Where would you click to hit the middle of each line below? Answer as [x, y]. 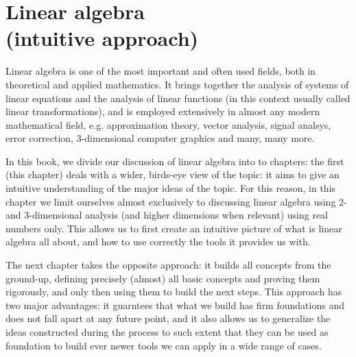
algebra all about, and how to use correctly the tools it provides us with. [158, 242]
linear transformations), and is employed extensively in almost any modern [163, 111]
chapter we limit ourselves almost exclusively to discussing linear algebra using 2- [176, 201]
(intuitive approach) [102, 38]
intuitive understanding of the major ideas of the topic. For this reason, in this [171, 188]
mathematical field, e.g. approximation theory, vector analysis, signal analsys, [168, 124]
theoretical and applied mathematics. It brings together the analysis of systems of [177, 84]
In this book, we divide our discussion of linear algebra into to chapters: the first [175, 161]
